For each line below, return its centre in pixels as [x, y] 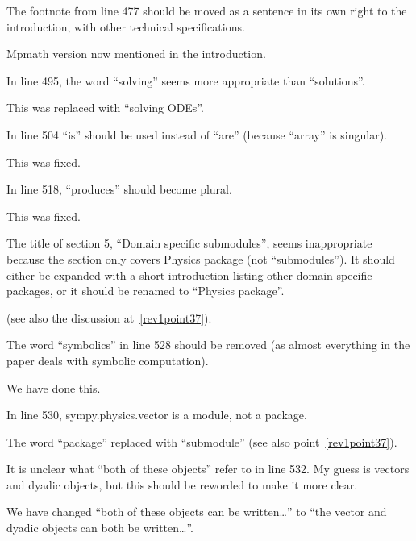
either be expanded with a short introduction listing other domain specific [189, 275]
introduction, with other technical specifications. [126, 26]
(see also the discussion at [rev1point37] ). [109, 317]
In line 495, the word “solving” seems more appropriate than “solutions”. [186, 80]
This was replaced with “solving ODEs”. [105, 108]
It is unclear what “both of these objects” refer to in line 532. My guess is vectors [208, 469]
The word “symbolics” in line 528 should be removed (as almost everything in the [208, 345]
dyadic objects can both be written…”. [100, 528]
